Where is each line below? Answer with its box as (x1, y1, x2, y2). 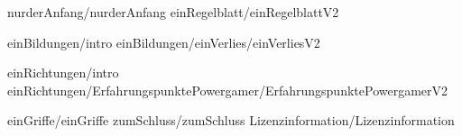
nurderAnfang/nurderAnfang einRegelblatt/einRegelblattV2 (7, 3, 339, 21)
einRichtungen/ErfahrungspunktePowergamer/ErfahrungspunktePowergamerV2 (7, 80, 448, 99)
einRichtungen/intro (7, 63, 119, 82)
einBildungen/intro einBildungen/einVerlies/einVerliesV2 (7, 32, 320, 51)
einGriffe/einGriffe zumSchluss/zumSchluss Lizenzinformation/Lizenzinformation (7, 111, 455, 130)
